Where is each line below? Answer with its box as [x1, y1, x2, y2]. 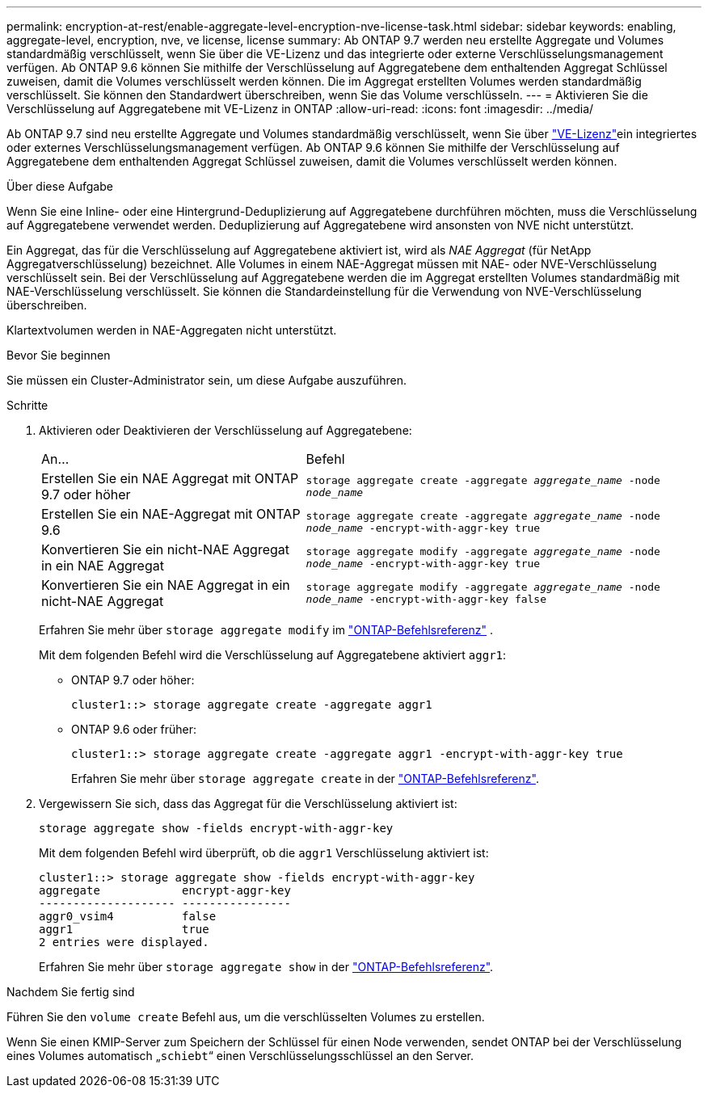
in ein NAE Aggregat [41, 558, 164, 574]
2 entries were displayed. [39, 936, 209, 949]
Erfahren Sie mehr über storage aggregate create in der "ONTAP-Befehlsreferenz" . [71, 772, 539, 785]
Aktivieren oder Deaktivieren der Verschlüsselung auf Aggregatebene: [39, 423, 412, 437]
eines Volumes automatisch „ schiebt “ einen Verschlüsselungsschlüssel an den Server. [6, 1049, 474, 1062]
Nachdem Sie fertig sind [6, 985, 135, 999]
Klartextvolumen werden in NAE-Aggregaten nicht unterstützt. [6, 323, 337, 337]
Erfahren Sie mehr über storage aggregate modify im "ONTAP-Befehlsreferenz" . [39, 623, 494, 637]
